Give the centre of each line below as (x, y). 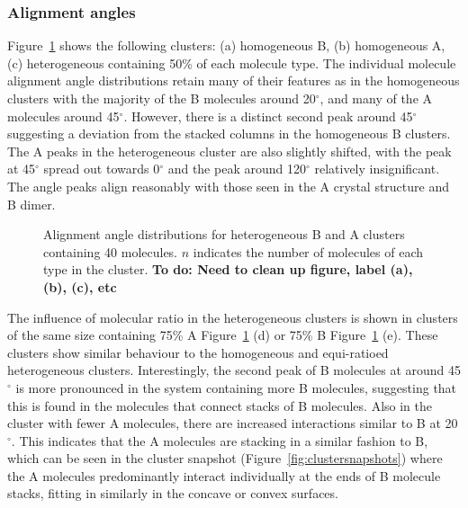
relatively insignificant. (377, 169)
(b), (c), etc (80, 286)
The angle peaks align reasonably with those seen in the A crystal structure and (228, 186)
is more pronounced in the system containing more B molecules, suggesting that (236, 387)
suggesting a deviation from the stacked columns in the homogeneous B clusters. (229, 134)
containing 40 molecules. (111, 251)
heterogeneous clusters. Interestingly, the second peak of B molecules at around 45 (234, 370)
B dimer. (31, 204)
